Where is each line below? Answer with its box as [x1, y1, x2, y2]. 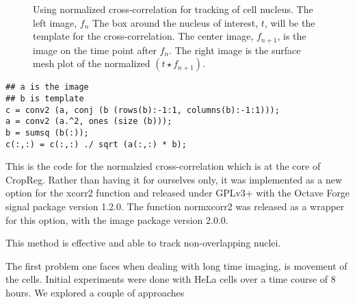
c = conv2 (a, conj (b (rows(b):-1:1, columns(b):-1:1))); [5, 105, 280, 115]
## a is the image [5, 82, 89, 92]
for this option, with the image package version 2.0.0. [5, 212, 228, 227]
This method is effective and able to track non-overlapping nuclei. [5, 236, 281, 250]
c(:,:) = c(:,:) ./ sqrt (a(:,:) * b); [5, 139, 187, 149]
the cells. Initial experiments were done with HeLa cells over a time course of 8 [5, 272, 336, 286]
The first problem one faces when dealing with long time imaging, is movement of [5, 258, 347, 273]
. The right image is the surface [169, 42, 301, 57]
